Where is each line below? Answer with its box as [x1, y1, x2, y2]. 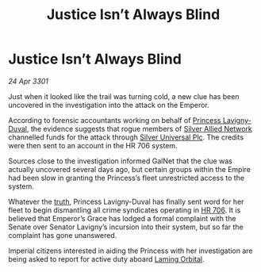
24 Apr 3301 [8, 76, 49, 86]
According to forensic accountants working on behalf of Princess [8, 115, 221, 125]
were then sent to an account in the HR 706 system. [8, 140, 178, 150]
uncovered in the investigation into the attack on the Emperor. [8, 100, 210, 109]
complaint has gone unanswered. [8, 230, 117, 239]
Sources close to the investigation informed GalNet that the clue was [8, 156, 232, 166]
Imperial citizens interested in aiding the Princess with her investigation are [8, 246, 253, 255]
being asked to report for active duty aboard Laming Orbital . [8, 254, 205, 263]
